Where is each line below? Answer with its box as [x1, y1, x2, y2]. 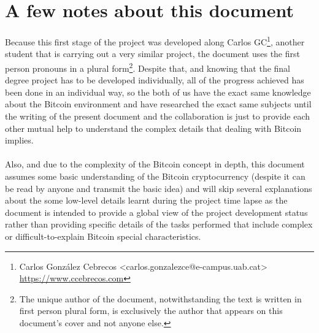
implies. [5, 134, 34, 147]
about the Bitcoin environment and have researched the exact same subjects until [5, 98, 312, 110]
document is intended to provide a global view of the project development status [5, 205, 308, 218]
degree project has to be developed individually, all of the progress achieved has [5, 74, 304, 86]
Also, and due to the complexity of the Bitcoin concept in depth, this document [5, 158, 305, 170]
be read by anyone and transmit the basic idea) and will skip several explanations [5, 182, 312, 194]
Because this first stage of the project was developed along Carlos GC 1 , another [5, 34, 305, 48]
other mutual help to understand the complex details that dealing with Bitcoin [5, 121, 302, 134]
